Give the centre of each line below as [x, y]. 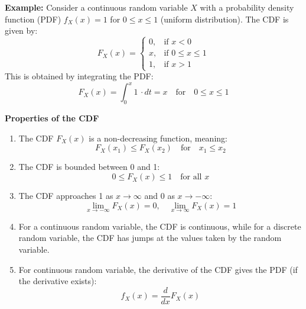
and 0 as [159, 196]
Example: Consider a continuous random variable [96, 7]
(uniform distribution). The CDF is [224, 19]
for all [191, 177]
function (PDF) [33, 19]
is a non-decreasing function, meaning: [158, 138]
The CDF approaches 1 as [66, 196]
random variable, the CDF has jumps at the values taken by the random [150, 238]
